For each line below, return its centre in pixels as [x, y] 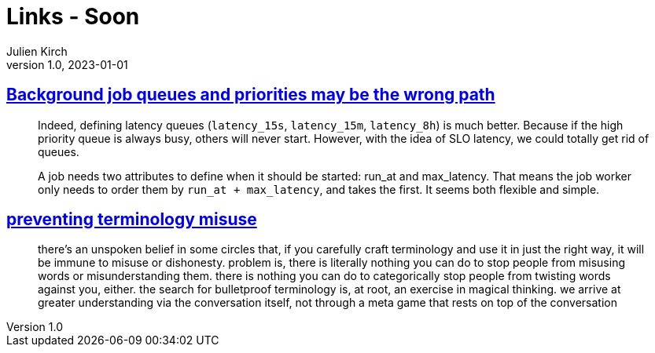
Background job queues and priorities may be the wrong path [251, 95]
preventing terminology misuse [132, 220]
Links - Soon [73, 16]
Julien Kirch [37, 51]
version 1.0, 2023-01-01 [67, 64]
